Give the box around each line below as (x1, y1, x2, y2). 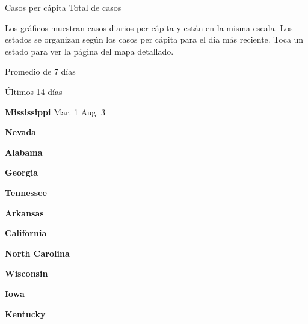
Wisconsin (5, 267, 48, 280)
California (5, 227, 47, 239)
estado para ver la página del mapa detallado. (5, 44, 174, 57)
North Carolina (5, 246, 70, 259)
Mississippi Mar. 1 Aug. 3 (5, 105, 106, 118)
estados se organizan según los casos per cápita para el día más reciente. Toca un (5, 33, 304, 46)
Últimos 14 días (5, 85, 63, 97)
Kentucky (5, 307, 46, 320)
